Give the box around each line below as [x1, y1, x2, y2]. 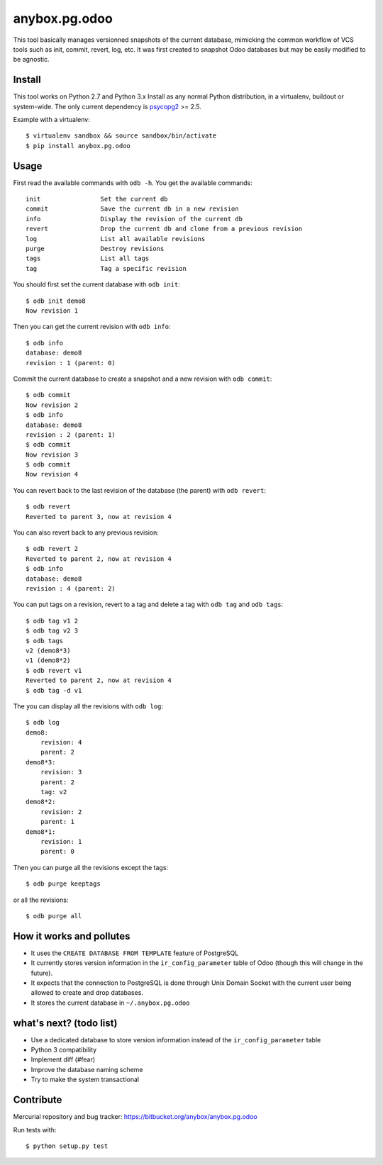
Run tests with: [13, 1125, 57, 1134]
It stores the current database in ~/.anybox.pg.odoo [30, 998, 190, 1007]
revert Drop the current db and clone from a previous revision [26, 225, 303, 233]
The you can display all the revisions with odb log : [13, 702, 163, 710]
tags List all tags [26, 255, 150, 262]
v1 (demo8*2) [26, 657, 71, 664]
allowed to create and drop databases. [30, 988, 143, 997]
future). [30, 969, 53, 977]
